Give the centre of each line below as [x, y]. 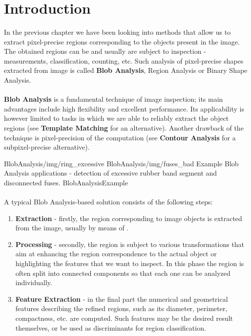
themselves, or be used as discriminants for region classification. [111, 327]
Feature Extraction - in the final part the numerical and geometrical [122, 299]
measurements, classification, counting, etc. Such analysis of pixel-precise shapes [124, 60]
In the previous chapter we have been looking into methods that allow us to [117, 32]
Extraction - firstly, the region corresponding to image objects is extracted [129, 218]
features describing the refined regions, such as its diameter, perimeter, [121, 308]
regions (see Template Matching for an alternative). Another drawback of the [124, 127]
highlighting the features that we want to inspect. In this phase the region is [130, 263]
